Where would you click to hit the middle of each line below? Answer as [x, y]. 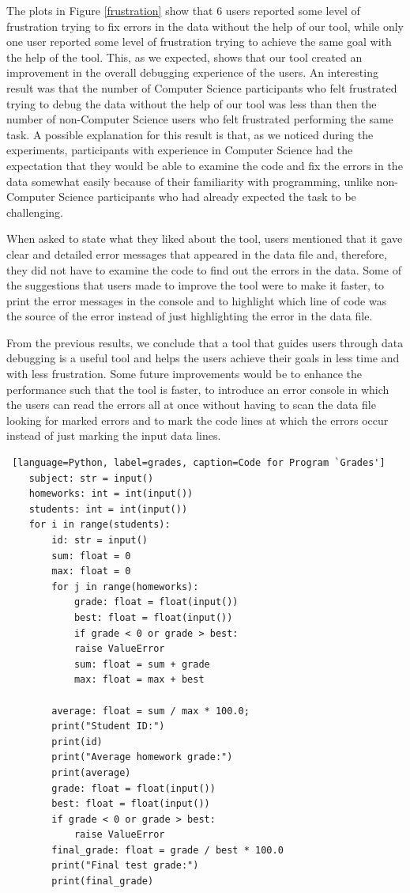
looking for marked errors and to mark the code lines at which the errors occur [197, 420]
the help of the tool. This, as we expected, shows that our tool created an [184, 57]
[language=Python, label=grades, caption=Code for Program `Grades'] [199, 463]
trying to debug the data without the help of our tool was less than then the [192, 103]
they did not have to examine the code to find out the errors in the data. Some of [204, 269]
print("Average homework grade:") [142, 757]
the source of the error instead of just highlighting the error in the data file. [190, 316]
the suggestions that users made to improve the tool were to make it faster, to [196, 285]
